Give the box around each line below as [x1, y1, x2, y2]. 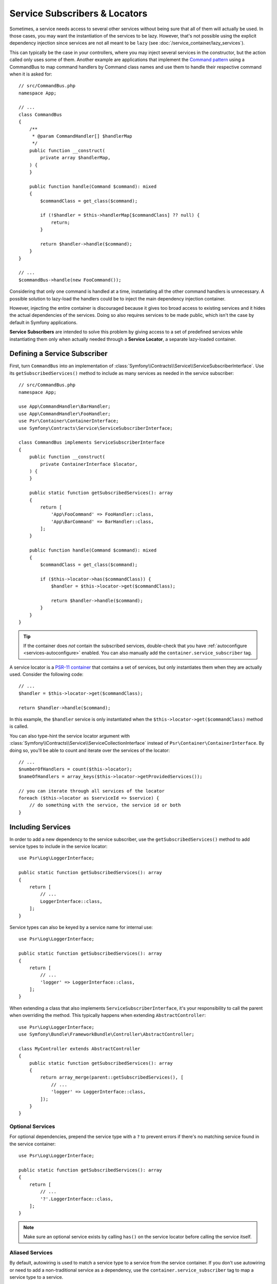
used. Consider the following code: [9, 671, 84, 677]
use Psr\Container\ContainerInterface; [18, 418, 119, 424]
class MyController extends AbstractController [18, 1046, 141, 1051]
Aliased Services [9, 1249, 53, 1256]
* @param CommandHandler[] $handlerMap [32, 134, 133, 139]
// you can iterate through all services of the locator [18, 788, 165, 794]
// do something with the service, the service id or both [29, 802, 181, 808]
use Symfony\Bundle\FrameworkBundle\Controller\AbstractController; [18, 1031, 194, 1037]
